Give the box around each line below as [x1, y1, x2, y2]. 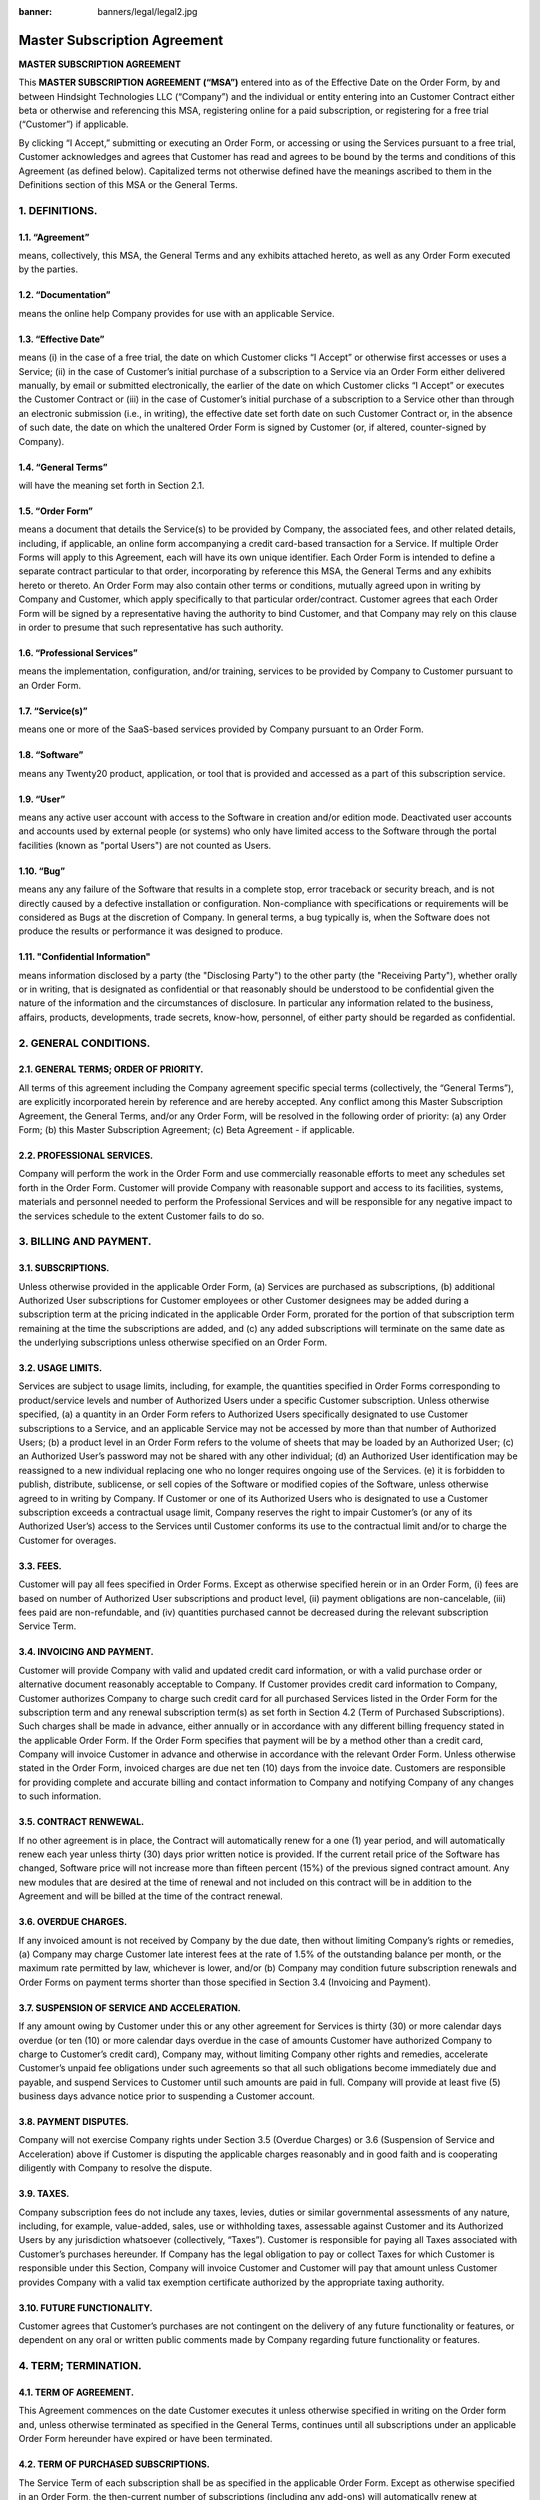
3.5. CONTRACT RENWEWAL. [18, 1816, 145, 1828]
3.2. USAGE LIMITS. [18, 1362, 103, 1374]
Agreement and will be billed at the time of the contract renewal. [18, 1890, 284, 1902]
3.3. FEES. [18, 1560, 62, 1572]
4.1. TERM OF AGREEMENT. [18, 2386, 135, 2398]
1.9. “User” [18, 793, 66, 805]
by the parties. [18, 263, 79, 275]
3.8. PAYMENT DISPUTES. [18, 2116, 129, 2128]
